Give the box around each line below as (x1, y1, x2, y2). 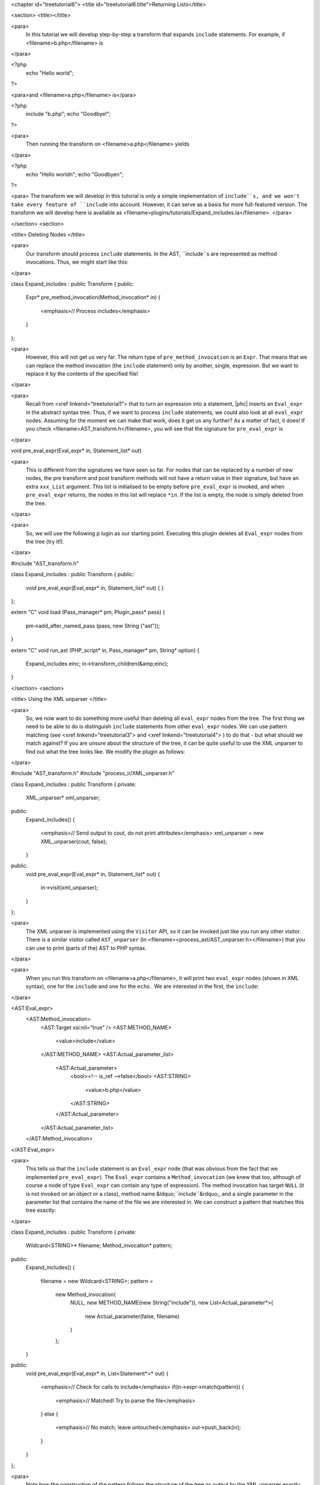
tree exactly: (25, 1206, 56, 1214)
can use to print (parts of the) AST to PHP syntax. (25, 944, 147, 952)
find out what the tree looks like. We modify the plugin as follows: (25, 748, 185, 755)
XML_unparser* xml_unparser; (25, 794, 100, 801)
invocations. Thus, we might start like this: (25, 258, 129, 266)
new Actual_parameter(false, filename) (85, 1313, 180, 1320)
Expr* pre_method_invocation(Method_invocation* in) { (25, 294, 161, 301)
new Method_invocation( (55, 1291, 116, 1298)
